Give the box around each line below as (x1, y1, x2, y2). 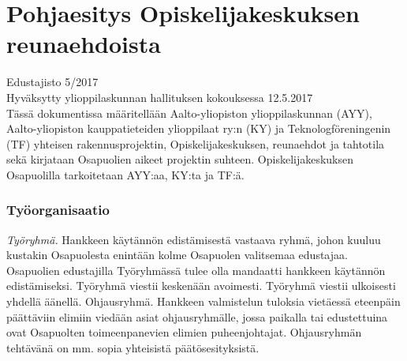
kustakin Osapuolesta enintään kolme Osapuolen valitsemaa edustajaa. (6, 246, 348, 263)
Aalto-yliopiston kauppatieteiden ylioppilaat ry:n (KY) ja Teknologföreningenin (6, 120, 391, 137)
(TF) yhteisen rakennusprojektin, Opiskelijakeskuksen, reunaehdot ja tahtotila (6, 135, 385, 152)
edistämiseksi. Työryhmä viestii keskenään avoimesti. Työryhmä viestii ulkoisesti (6, 277, 396, 294)
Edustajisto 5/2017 (6, 73, 99, 90)
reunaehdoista (6, 28, 161, 60)
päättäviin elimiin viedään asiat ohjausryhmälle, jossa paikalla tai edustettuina (6, 308, 388, 325)
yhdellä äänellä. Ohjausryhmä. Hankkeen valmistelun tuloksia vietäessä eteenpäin (6, 293, 401, 310)
